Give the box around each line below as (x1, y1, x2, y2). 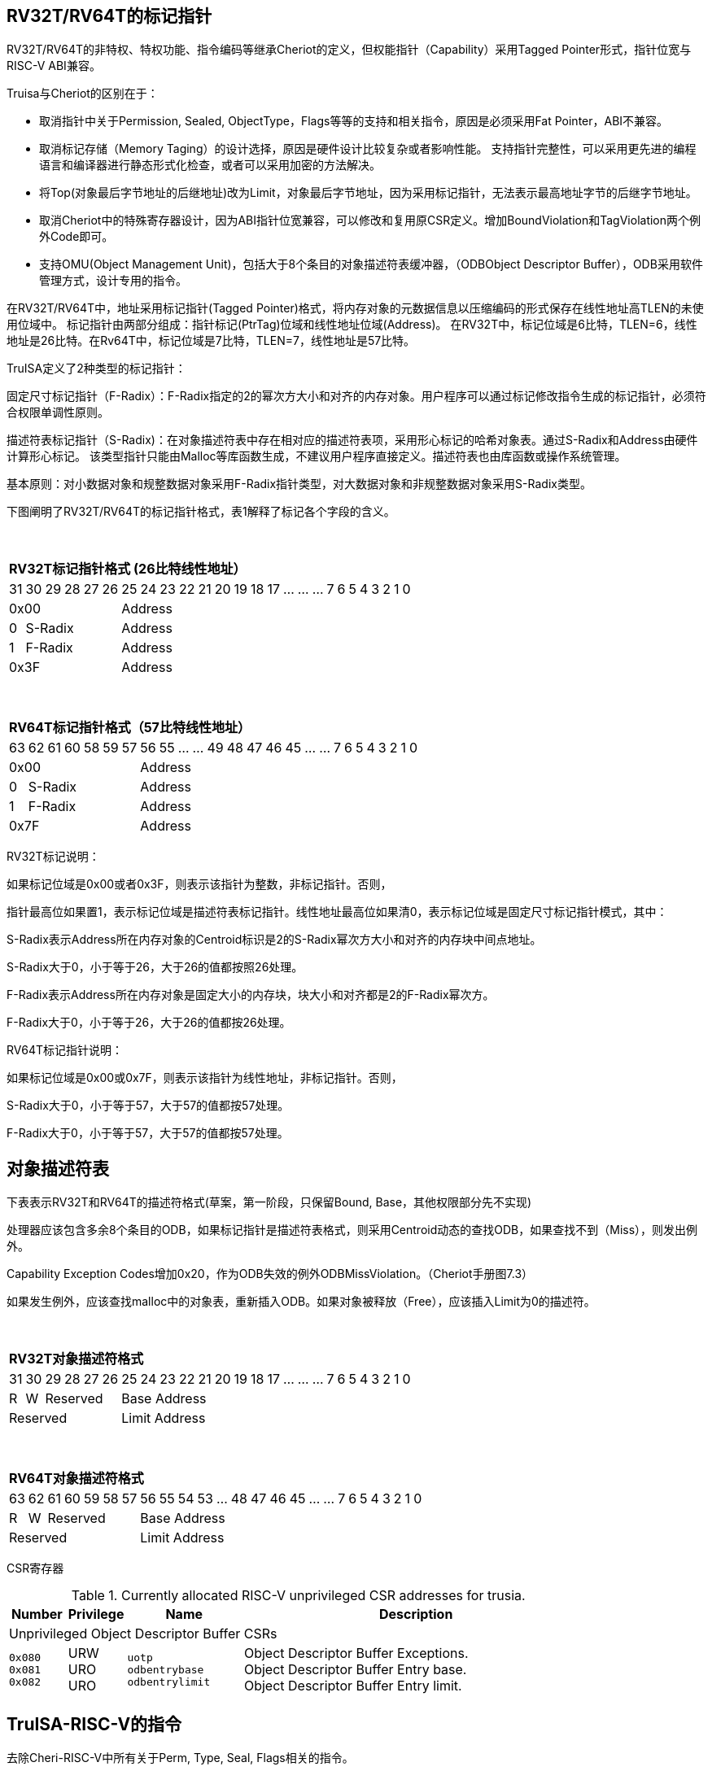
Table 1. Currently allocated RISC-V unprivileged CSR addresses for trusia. (71, 1587, 526, 1604)
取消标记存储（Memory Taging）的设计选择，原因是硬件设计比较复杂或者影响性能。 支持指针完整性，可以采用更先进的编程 (39, 142, 697, 156)
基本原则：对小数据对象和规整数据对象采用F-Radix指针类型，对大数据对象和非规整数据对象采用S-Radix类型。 (7, 477, 592, 491)
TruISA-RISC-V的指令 (7, 1713, 182, 1734)
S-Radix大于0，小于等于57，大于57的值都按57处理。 (7, 1098, 290, 1113)
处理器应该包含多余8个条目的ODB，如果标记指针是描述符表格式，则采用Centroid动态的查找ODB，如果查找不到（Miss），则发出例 (7, 1223, 698, 1237)
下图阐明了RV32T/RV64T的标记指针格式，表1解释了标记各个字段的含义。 (7, 504, 395, 519)
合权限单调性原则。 (7, 405, 109, 420)
